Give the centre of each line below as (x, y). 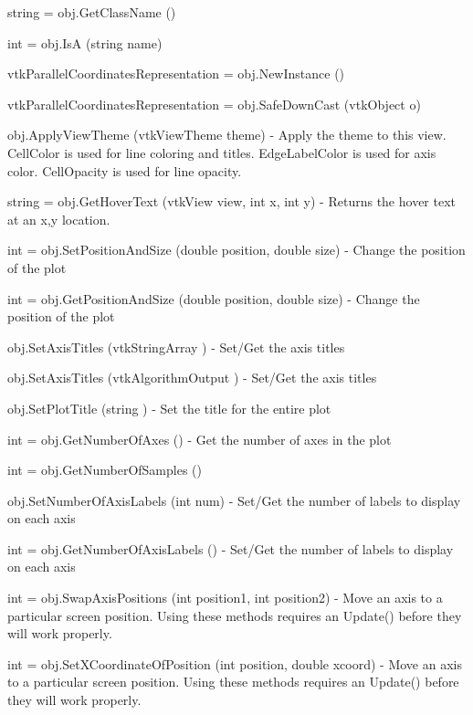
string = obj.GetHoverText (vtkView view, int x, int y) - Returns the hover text (232, 201)
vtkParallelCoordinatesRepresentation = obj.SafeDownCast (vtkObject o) (214, 104)
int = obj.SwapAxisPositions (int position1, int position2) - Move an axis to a (225, 598)
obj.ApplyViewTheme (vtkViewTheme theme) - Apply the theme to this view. (227, 135)
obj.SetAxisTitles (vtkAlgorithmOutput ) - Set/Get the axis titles (192, 378)
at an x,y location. (59, 219)
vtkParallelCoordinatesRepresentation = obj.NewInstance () (176, 74)
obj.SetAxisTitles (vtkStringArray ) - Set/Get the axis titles (176, 347)
